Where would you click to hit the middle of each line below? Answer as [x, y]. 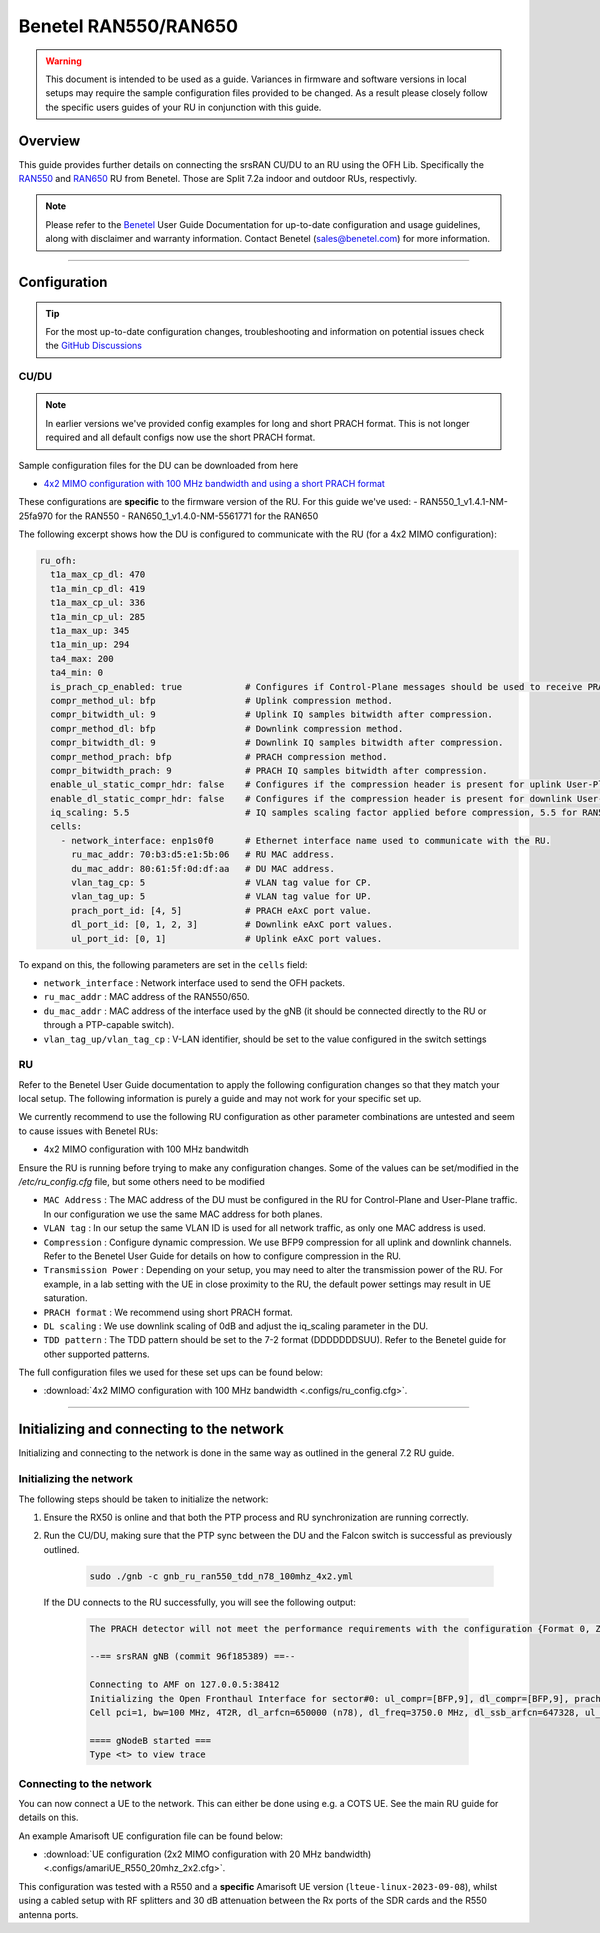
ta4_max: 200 [82, 658]
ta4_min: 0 [77, 673]
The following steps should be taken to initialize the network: [143, 1499]
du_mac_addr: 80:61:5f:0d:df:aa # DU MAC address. [203, 868]
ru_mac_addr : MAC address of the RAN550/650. [146, 997]
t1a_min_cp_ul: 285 [98, 616]
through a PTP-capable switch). [109, 1025]
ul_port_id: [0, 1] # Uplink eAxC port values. [227, 938]
